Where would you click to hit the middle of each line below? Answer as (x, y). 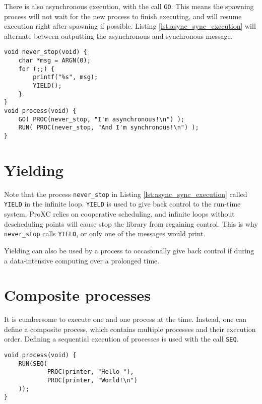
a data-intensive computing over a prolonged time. (82, 260)
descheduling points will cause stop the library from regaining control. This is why (131, 223)
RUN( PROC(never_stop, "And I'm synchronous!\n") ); (109, 128)
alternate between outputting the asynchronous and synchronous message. (118, 36)
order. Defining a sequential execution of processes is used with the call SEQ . (121, 339)
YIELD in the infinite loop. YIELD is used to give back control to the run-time (122, 204)
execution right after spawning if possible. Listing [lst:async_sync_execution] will (130, 26)
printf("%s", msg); (65, 77)
